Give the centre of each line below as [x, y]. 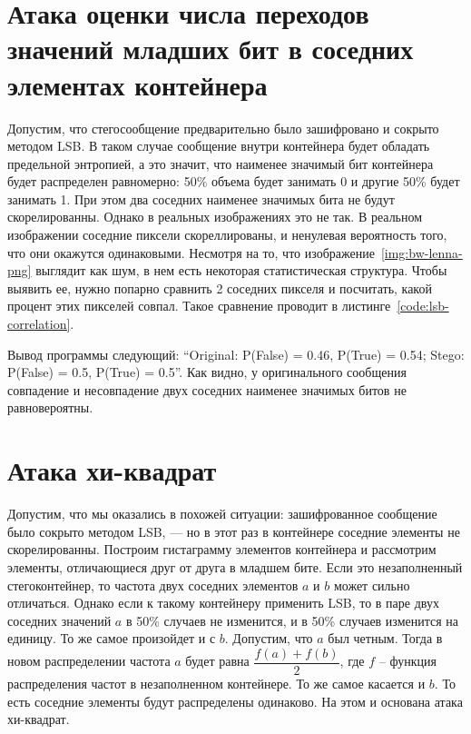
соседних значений [59, 620]
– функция [407, 661]
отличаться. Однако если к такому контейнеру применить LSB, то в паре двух [223, 603]
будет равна [217, 661]
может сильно [372, 585]
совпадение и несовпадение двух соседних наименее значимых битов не [207, 389]
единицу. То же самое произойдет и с [112, 638]
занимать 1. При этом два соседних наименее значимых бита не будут [201, 198]
